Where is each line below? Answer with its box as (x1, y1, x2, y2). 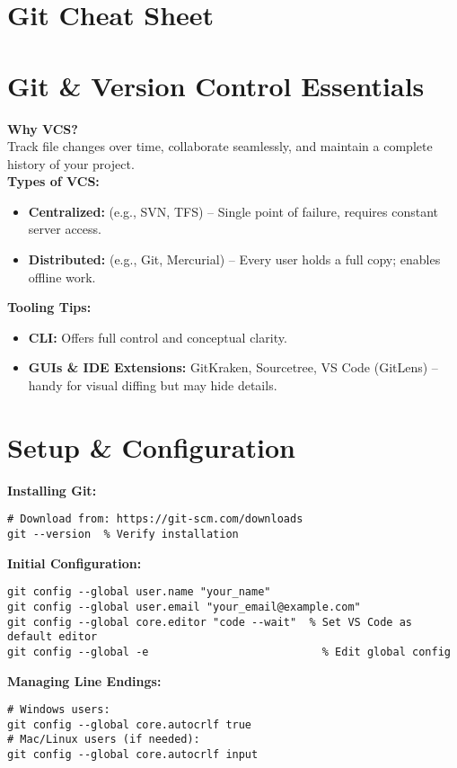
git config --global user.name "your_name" (7, 585, 271, 599)
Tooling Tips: (7, 298, 92, 317)
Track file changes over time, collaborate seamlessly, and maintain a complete (7, 137, 433, 156)
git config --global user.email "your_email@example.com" (7, 600, 361, 613)
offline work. (28, 267, 96, 286)
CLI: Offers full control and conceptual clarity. (28, 327, 287, 346)
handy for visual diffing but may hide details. (28, 376, 277, 395)
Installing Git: (7, 480, 97, 499)
